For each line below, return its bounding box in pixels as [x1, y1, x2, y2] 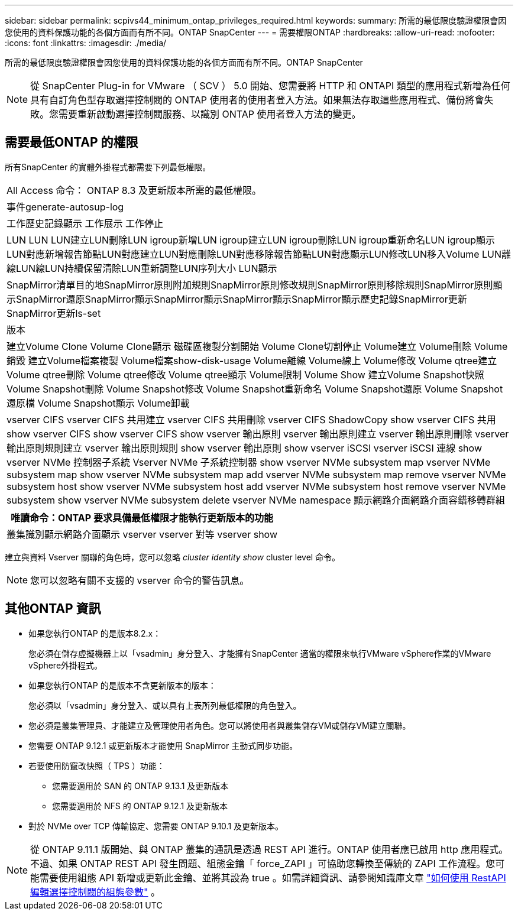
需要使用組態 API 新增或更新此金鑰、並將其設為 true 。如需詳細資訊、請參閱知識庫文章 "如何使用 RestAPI [40, 871, 506, 884]
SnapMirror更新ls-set [7, 307, 101, 319]
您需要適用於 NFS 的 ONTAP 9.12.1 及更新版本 [52, 800, 228, 811]
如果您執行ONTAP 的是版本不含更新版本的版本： [28, 680, 216, 690]
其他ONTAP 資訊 [5, 601, 101, 617]
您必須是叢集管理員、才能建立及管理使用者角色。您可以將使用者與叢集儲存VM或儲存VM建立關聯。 [28, 720, 411, 731]
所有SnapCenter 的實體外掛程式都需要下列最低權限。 [5, 161, 211, 172]
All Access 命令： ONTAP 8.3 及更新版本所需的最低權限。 [7, 184, 261, 196]
